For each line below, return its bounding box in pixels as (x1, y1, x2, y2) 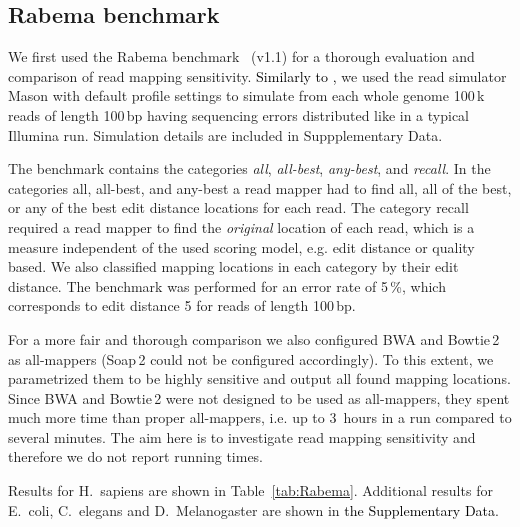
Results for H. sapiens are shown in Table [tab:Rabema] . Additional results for (8, 480, 493, 501)
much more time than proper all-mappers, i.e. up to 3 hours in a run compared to (8, 407, 512, 428)
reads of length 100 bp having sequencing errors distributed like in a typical (8, 104, 469, 125)
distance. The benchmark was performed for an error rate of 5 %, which (8, 275, 446, 296)
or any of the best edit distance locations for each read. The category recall (8, 197, 469, 218)
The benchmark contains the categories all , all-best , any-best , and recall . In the (8, 158, 491, 179)
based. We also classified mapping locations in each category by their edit (8, 256, 459, 277)
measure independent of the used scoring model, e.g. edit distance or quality (8, 236, 475, 257)
